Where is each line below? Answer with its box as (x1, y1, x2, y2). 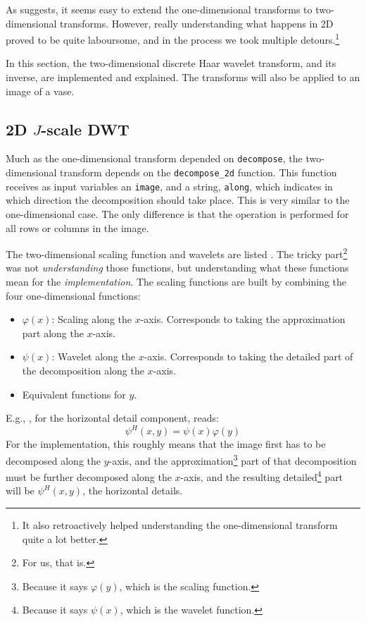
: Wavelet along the (51, 349, 136, 364)
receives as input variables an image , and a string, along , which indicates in (6, 178, 333, 193)
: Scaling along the (51, 312, 132, 327)
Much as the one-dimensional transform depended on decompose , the (6, 151, 303, 166)
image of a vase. (6, 83, 75, 98)
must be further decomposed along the (6, 469, 172, 484)
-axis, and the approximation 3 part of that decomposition (108, 451, 357, 468)
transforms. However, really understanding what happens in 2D (60, 16, 334, 30)
